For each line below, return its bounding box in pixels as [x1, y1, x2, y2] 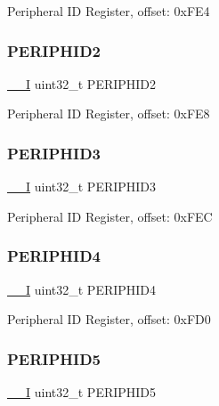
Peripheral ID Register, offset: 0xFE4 [7, 2, 210, 20]
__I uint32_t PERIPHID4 [7, 280, 157, 298]
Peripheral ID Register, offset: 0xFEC [7, 207, 213, 225]
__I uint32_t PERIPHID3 [7, 177, 157, 196]
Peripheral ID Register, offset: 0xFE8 [7, 104, 210, 123]
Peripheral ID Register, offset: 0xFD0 [7, 310, 211, 329]
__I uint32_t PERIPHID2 [7, 74, 157, 93]
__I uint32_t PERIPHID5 [7, 383, 157, 402]
